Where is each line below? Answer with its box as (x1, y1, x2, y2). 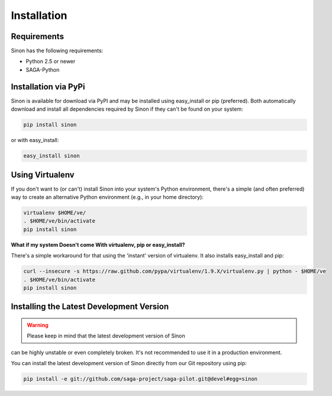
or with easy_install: (11, 137, 59, 144)
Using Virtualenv (11, 169, 75, 180)
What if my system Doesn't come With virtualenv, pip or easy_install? (11, 241, 185, 248)
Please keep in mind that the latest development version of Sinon (27, 332, 186, 340)
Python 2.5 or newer (25, 58, 76, 65)
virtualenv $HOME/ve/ (23, 209, 86, 216)
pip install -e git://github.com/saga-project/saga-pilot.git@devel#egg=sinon (23, 376, 257, 382)
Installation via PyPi (11, 82, 85, 92)
